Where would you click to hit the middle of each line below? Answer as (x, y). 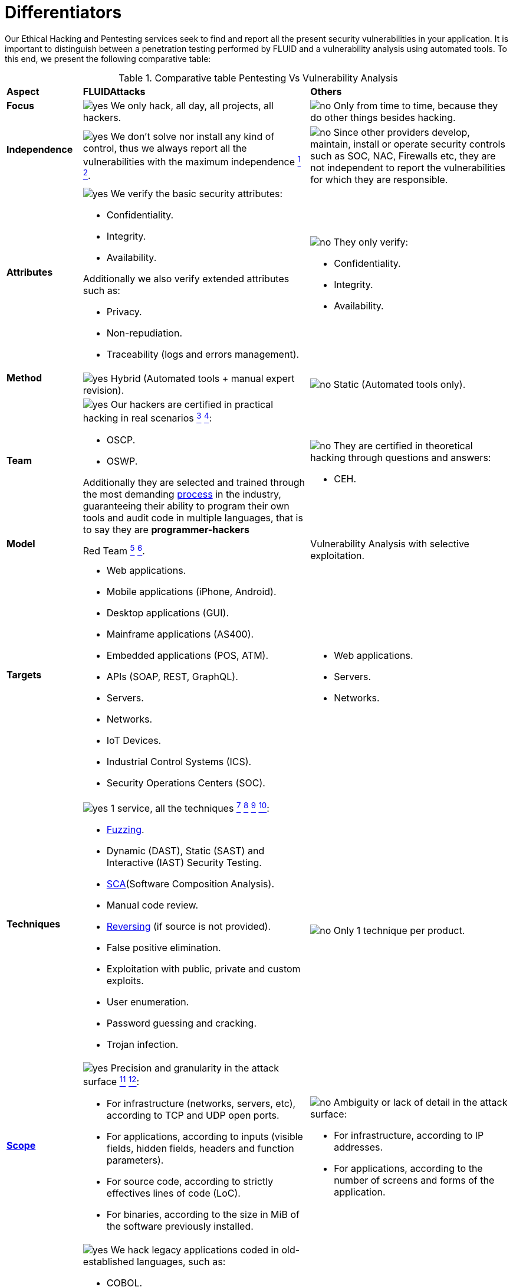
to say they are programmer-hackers (166, 529)
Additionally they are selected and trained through (194, 482)
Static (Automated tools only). (399, 384)
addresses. (359, 1147)
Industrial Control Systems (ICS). (179, 761)
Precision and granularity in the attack (195, 1068)
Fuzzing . (125, 830)
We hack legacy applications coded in (195, 1250)
